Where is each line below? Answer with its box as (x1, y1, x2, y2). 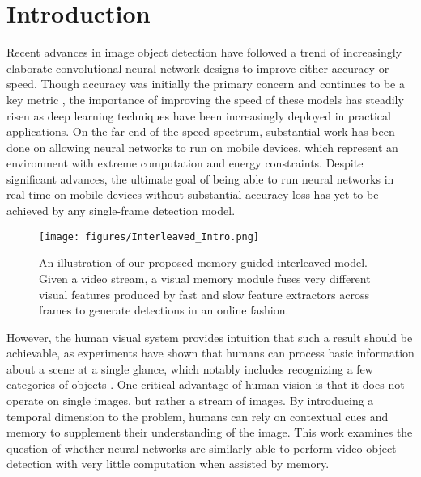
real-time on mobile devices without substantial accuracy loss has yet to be (6, 186, 379, 203)
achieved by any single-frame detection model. (6, 202, 236, 219)
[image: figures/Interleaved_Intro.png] (39, 230, 260, 243)
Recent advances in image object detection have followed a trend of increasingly (6, 44, 402, 61)
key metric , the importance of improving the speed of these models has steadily (6, 91, 404, 108)
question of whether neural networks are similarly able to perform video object (6, 439, 397, 456)
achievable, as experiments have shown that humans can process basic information (6, 344, 415, 361)
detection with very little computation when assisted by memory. (6, 455, 330, 472)
